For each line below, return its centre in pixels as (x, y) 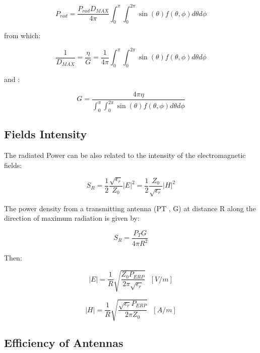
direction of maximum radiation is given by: (72, 218)
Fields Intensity (46, 134)
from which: (22, 35)
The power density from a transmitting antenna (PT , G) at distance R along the (130, 208)
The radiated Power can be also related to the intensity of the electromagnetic (125, 155)
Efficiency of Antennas (64, 343)
